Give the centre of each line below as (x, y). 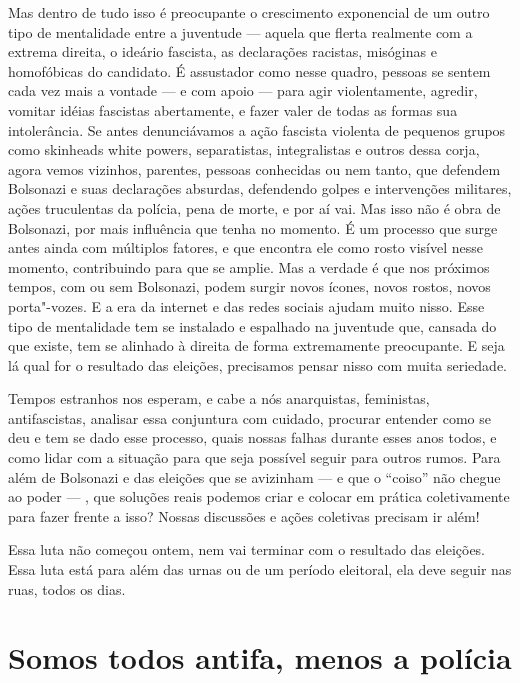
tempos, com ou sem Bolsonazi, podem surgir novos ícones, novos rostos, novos (249, 286)
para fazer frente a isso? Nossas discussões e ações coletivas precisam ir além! (244, 515)
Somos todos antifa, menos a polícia (260, 657)
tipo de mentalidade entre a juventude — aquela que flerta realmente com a (240, 31)
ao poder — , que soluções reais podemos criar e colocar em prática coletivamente (259, 496)
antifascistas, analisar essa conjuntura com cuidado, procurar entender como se (249, 417)
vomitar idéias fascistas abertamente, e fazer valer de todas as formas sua (233, 109)
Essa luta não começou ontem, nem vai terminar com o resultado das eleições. (247, 549)
